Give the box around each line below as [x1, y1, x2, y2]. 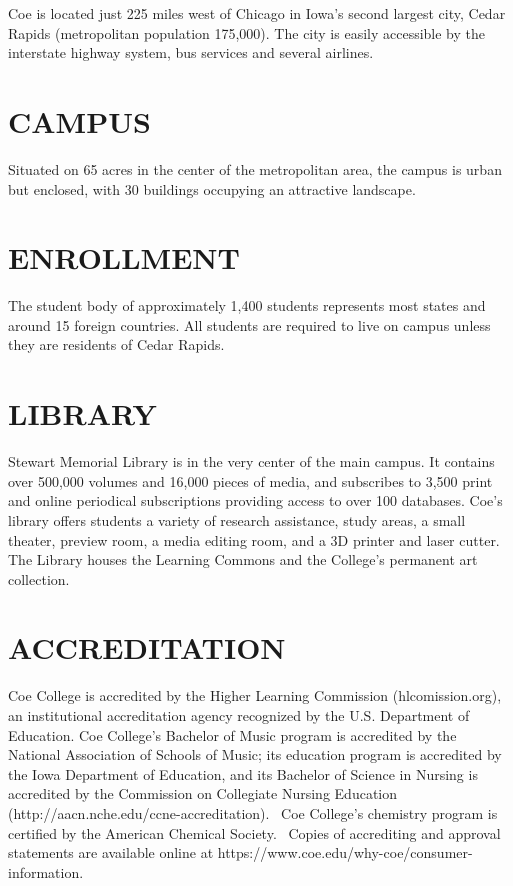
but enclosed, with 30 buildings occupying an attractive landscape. [8, 178, 416, 199]
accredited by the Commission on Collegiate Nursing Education [8, 783, 398, 804]
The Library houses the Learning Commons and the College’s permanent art [8, 549, 478, 570]
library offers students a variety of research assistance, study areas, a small [8, 509, 466, 530]
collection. [8, 568, 70, 589]
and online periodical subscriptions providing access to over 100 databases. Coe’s [8, 490, 503, 511]
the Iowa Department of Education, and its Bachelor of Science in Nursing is [8, 763, 478, 784]
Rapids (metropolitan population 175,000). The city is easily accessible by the [8, 22, 486, 43]
